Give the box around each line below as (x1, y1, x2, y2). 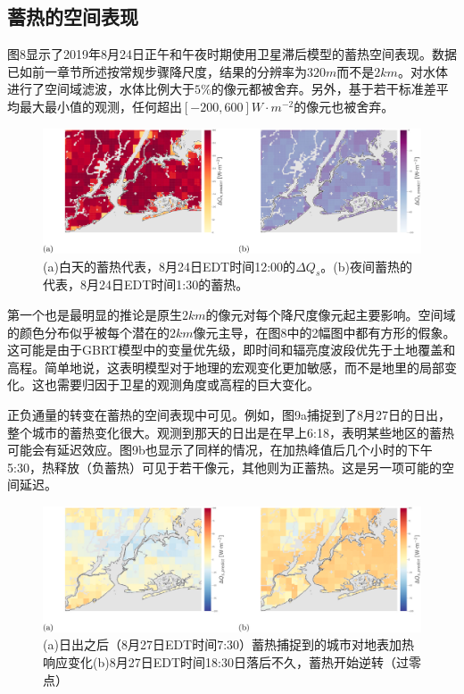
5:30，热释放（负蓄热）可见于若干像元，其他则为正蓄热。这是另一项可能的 (7, 457, 442, 476)
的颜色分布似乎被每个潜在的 (7, 322, 170, 341)
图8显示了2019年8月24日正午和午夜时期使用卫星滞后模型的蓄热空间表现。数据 (7, 45, 457, 63)
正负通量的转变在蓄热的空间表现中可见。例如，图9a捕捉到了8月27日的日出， (7, 406, 451, 424)
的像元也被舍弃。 (294, 96, 394, 115)
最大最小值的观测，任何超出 (19, 96, 182, 115)
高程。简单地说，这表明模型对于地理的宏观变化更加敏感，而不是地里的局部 (7, 357, 444, 376)
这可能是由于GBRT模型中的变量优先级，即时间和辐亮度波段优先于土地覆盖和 (7, 340, 456, 359)
